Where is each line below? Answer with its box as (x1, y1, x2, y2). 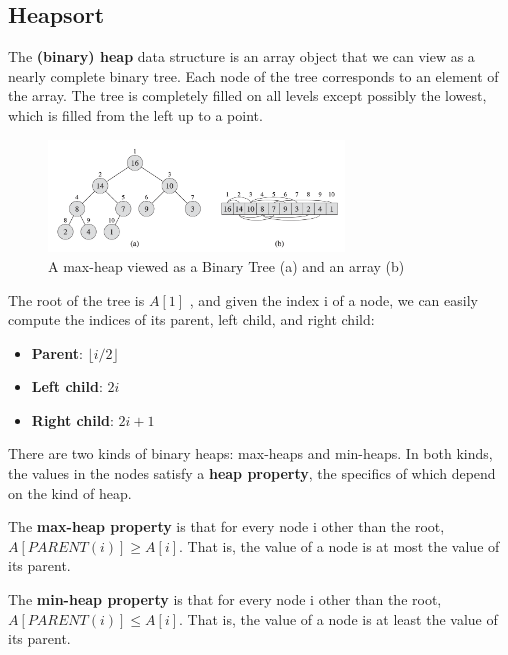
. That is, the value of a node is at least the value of (179, 608, 498, 629)
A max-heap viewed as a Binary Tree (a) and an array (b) (48, 255, 405, 276)
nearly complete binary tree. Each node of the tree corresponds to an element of (8, 65, 499, 86)
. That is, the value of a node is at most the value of (179, 535, 500, 556)
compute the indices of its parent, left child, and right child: (8, 309, 375, 330)
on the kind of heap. (8, 482, 132, 503)
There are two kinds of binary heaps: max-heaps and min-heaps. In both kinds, (8, 443, 493, 464)
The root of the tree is (8, 289, 145, 310)
